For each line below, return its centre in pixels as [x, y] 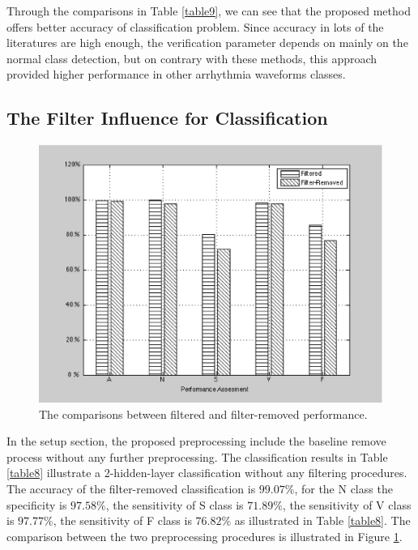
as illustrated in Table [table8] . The [322, 520]
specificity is [37, 504]
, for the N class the [343, 488]
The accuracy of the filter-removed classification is [131, 488]
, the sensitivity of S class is [175, 504]
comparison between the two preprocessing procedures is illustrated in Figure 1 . [205, 536]
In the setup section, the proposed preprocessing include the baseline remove [196, 441]
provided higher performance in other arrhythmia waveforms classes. [176, 74]
